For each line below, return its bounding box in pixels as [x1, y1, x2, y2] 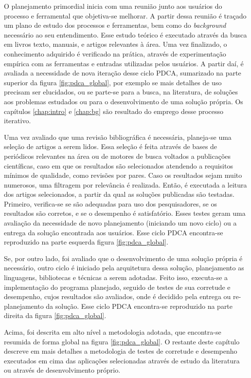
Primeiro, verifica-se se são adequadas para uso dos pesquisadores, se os [4, 198, 217, 208]
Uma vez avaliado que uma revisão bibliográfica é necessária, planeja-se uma [4, 132, 232, 142]
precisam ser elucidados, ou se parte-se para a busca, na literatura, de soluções [4, 87, 238, 97]
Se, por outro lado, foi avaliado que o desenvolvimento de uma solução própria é [4, 253, 243, 263]
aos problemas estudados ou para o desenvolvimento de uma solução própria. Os [4, 96, 243, 106]
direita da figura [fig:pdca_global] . [4, 310, 107, 321]
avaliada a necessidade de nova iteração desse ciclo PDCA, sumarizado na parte [4, 68, 241, 78]
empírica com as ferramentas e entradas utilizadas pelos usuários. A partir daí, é [4, 58, 244, 68]
